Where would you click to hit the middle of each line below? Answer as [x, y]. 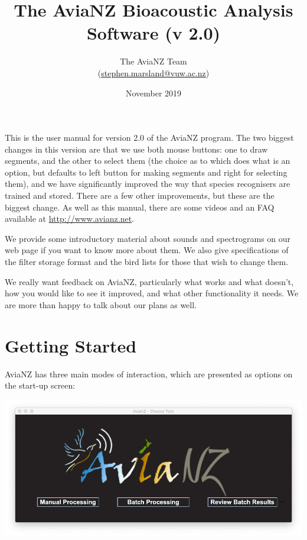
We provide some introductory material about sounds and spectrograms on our [148, 238]
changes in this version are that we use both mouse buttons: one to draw [136, 149]
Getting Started [71, 345]
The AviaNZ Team [153, 61]
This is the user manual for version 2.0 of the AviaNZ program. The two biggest [149, 138]
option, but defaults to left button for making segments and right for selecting [146, 172]
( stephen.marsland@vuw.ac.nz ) [153, 72]
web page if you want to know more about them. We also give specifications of [147, 250]
